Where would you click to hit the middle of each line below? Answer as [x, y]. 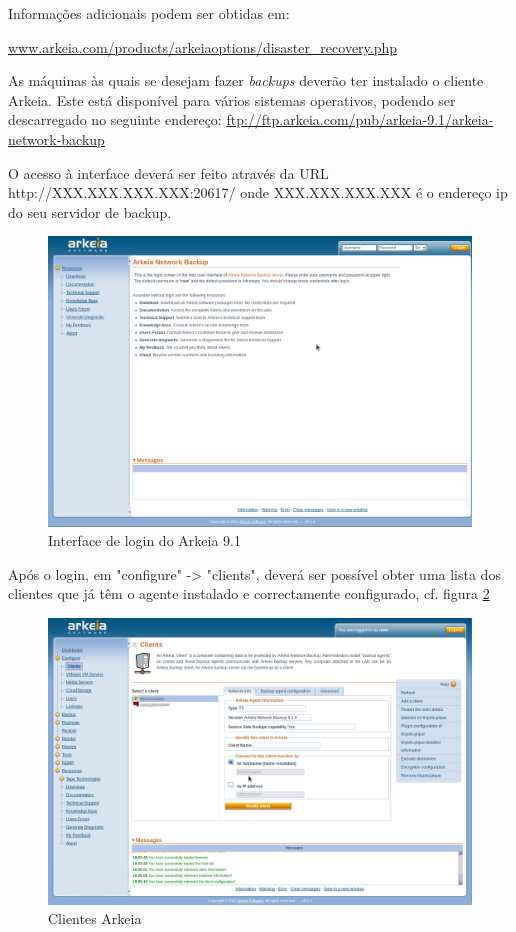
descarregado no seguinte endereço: [115, 119]
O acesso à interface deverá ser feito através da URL [168, 172]
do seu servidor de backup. [90, 211]
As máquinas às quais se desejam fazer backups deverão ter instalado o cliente [246, 80]
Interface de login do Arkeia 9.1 [144, 540]
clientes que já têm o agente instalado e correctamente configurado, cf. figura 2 [249, 593]
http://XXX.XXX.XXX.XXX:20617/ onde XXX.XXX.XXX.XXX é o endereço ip [258, 192]
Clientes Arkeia [95, 918]
